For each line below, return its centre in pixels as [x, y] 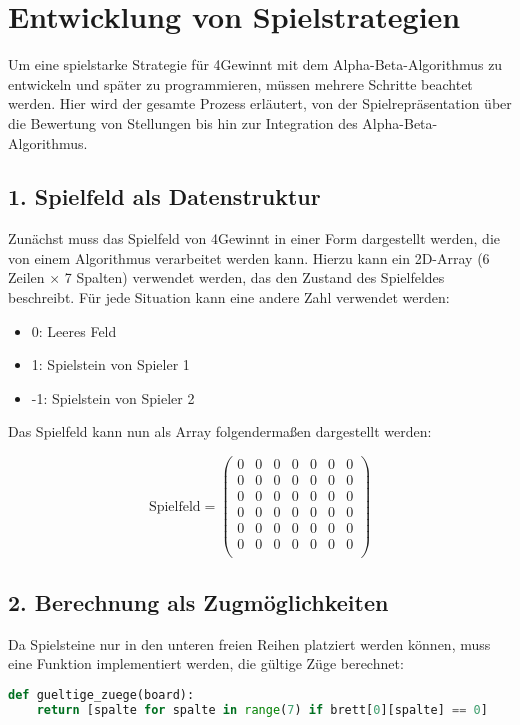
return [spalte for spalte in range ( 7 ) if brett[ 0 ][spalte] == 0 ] [262, 709]
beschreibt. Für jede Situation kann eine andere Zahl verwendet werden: [229, 297]
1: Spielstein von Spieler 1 [110, 364]
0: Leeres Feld [74, 330]
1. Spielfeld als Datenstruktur [164, 196]
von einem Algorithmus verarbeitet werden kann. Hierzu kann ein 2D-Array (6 [249, 257]
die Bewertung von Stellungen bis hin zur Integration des [183, 122]
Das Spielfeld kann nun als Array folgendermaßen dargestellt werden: [220, 431]
